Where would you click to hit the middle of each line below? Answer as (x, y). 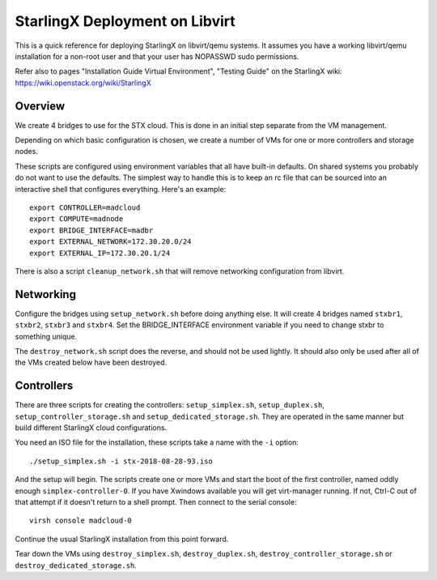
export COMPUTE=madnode (76, 219)
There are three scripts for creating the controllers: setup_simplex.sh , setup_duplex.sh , (170, 405)
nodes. (26, 151)
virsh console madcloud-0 (81, 521)
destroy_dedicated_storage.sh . (76, 565)
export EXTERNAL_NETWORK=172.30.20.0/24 (110, 242)
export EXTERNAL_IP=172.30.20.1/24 (100, 253)
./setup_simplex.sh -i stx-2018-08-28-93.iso (121, 461)
